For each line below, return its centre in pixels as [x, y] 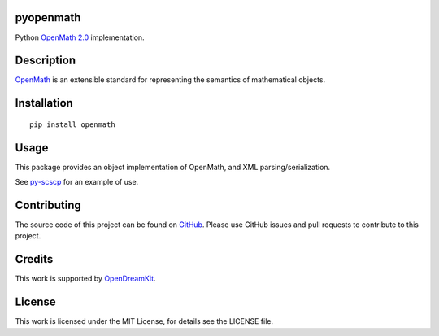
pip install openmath [72, 124]
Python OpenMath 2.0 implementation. [80, 37]
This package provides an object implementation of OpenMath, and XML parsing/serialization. [173, 167]
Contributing [48, 205]
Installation [44, 103]
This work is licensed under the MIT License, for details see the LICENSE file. [144, 321]
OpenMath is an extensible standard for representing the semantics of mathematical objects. [170, 80]
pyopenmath [48, 17]
